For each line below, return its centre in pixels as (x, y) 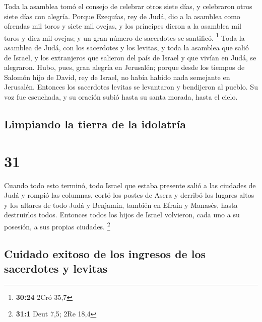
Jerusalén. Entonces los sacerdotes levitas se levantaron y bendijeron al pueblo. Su (131, 87)
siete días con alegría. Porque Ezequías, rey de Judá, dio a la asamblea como (122, 16)
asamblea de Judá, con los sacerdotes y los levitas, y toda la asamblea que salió (126, 48)
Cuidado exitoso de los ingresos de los (105, 253)
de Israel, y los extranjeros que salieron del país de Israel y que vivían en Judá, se (130, 57)
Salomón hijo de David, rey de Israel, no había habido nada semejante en (117, 77)
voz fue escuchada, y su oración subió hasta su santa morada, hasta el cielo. (121, 97)
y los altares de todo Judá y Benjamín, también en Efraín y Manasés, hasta (121, 205)
